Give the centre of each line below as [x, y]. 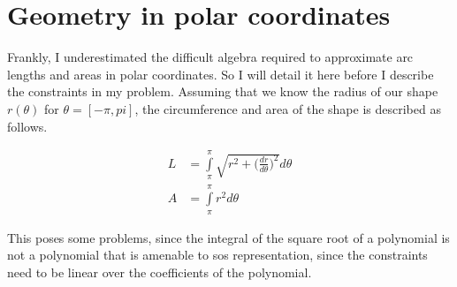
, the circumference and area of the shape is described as [288, 108]
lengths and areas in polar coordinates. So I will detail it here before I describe [221, 74]
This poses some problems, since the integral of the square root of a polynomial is [228, 237]
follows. [27, 126]
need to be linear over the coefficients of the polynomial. [160, 272]
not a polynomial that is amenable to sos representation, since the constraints [217, 255]
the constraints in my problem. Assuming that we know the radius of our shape [223, 91]
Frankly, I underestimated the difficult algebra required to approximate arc [210, 57]
